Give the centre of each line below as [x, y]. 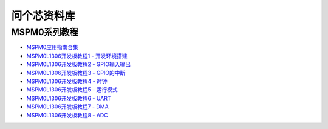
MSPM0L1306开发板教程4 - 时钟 [67, 81]
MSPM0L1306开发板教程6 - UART [69, 98]
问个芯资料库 [43, 16]
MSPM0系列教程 [45, 32]
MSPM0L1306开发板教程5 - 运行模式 [72, 90]
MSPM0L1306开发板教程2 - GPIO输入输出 [78, 64]
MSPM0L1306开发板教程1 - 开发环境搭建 [77, 56]
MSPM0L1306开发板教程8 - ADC [67, 115]
